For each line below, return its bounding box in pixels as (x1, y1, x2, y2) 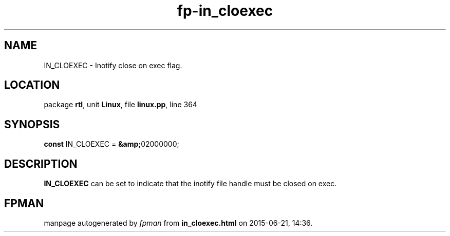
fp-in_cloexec (177, 2, 273, 19)
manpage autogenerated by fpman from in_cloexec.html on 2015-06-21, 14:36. (44, 218, 313, 227)
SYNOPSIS (4, 117, 60, 131)
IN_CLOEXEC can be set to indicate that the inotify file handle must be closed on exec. (44, 179, 337, 188)
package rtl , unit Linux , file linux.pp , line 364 (44, 100, 197, 109)
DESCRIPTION (4, 157, 78, 170)
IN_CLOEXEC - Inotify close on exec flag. (44, 61, 182, 70)
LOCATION (4, 78, 60, 92)
